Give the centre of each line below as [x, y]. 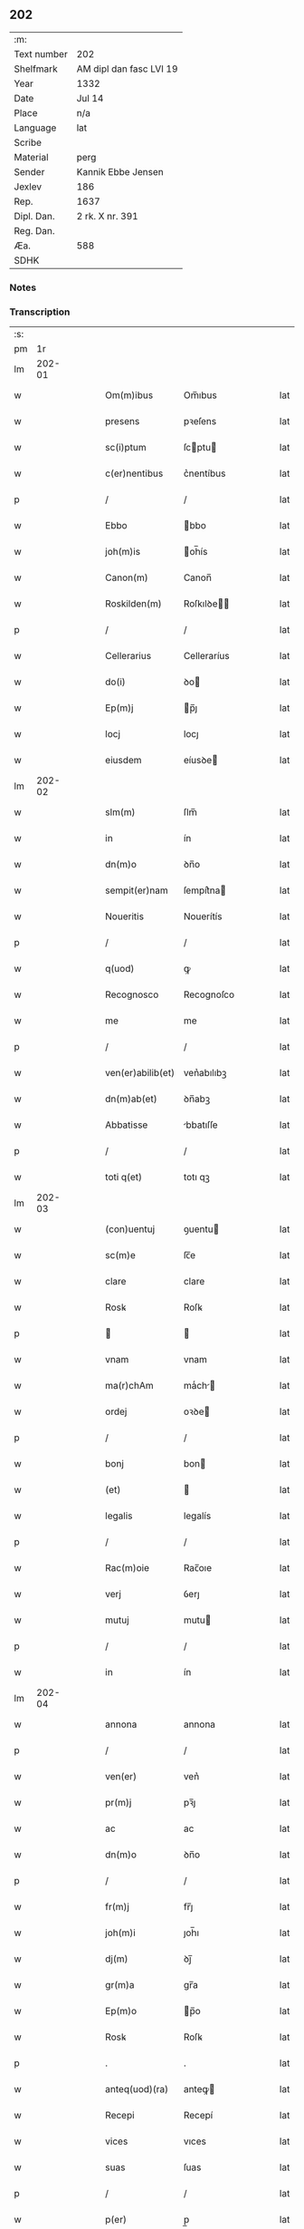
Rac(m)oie [127, 1568]
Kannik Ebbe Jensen [120, 171]
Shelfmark [36, 69]
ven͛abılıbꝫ [205, 1073]
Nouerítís [203, 916]
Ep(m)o [121, 2011]
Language [35, 128]
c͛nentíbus [204, 473]
